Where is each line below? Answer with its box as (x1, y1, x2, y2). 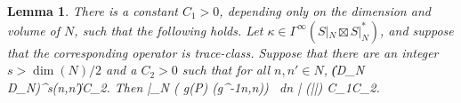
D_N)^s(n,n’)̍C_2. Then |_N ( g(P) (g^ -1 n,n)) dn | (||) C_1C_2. (7, 77, 380, 96)
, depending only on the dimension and (219, 2, 431, 20)
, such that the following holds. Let (74, 20, 263, 39)
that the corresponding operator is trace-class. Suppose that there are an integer (7, 43, 439, 61)
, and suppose (380, 20, 454, 39)
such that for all (182, 60, 271, 79)
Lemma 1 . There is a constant (7, 2, 178, 20)
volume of (7, 20, 61, 39)
